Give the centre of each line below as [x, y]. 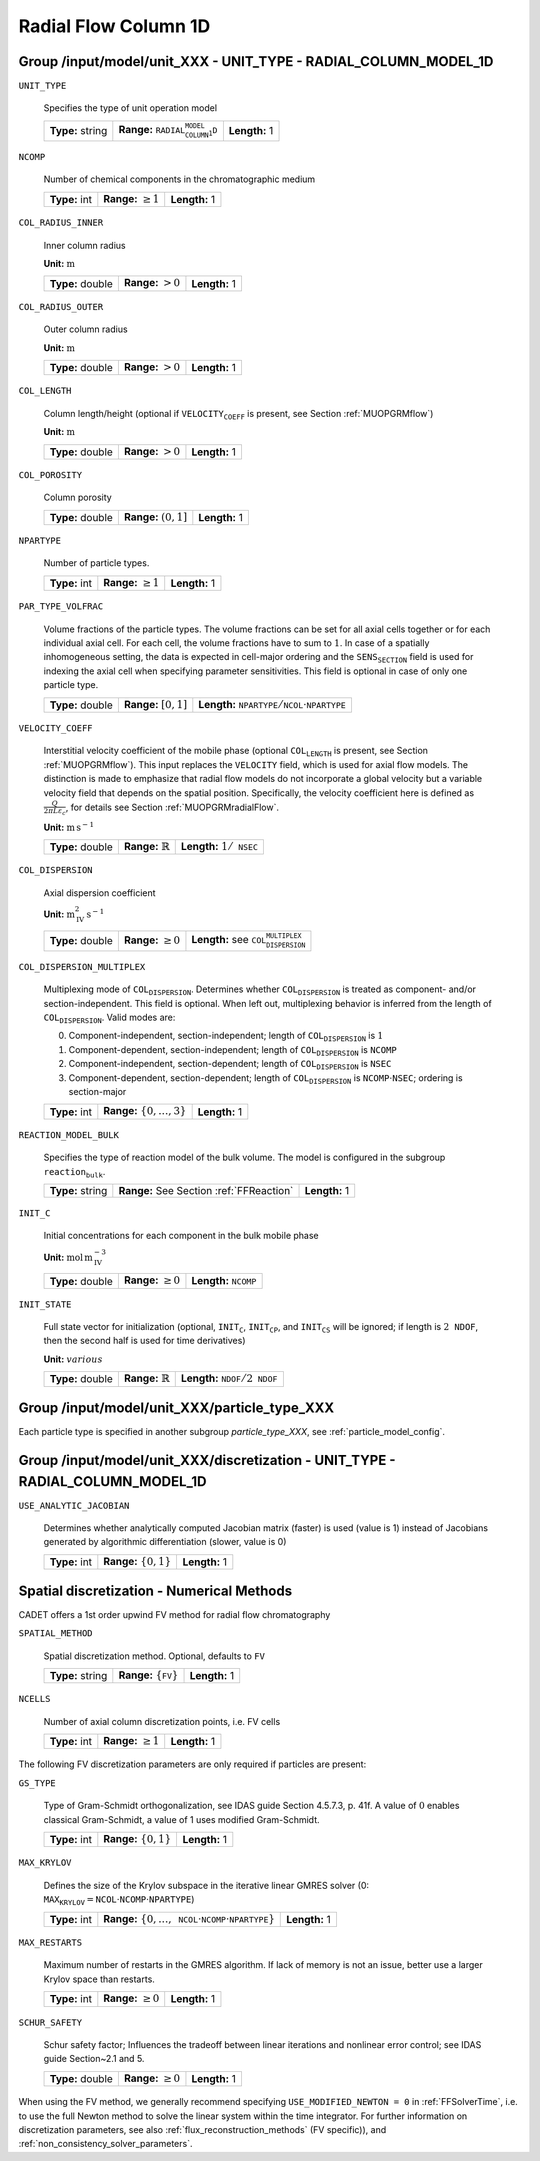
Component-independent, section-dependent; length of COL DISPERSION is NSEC [230, 1065]
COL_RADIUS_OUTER [61, 306]
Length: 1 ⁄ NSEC [219, 846]
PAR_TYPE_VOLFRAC [61, 606]
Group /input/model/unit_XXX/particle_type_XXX [176, 1408]
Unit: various [73, 1359]
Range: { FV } [148, 1675]
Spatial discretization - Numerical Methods [155, 1590]
